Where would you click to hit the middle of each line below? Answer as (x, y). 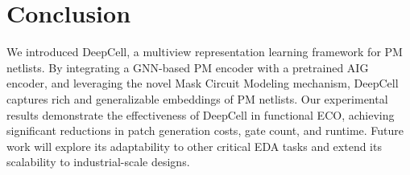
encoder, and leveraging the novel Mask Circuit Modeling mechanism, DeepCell (203, 83)
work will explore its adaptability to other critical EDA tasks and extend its (194, 146)
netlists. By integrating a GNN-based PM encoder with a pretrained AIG (188, 67)
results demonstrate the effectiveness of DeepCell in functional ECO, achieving (201, 114)
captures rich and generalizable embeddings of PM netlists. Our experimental (197, 98)
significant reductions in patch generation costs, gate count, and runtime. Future (205, 130)
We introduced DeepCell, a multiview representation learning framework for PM (205, 52)
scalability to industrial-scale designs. (98, 162)
